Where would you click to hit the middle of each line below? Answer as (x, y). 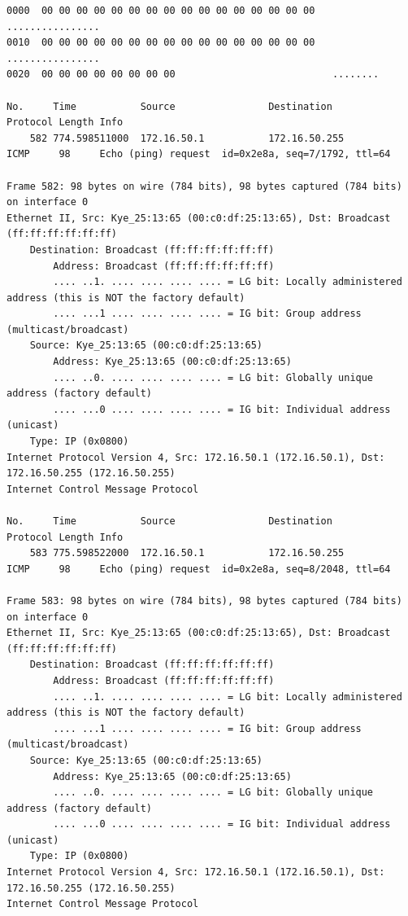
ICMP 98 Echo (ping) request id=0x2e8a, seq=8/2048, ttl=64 (199, 569)
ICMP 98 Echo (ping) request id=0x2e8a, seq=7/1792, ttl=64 (199, 154)
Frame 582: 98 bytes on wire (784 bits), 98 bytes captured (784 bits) (204, 186)
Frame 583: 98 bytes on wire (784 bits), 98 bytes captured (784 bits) (204, 600)
